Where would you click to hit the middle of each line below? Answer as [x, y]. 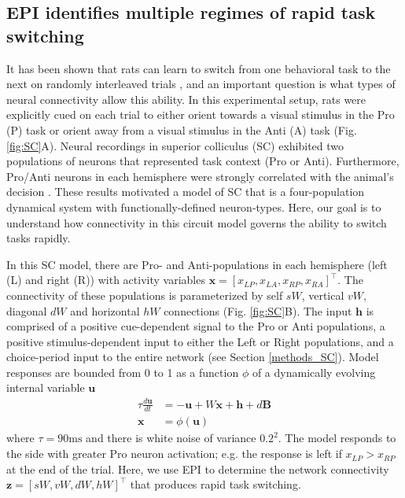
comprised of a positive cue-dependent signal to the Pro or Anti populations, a [196, 326]
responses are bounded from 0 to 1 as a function [123, 372]
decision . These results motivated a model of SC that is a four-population [186, 192]
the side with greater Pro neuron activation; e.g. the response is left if [174, 454]
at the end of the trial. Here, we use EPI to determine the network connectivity [198, 468]
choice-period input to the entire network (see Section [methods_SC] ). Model [193, 357]
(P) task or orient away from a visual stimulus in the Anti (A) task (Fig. [182, 129]
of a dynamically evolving [314, 372]
